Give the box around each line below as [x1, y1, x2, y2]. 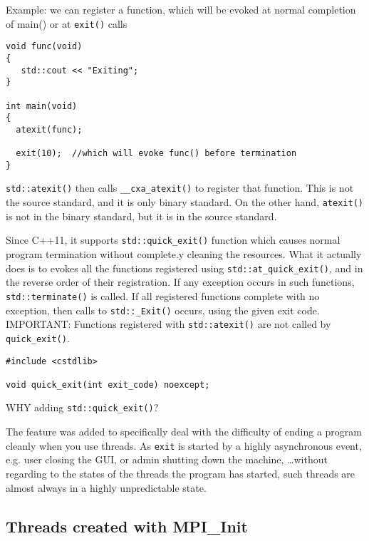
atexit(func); [16, 124, 83, 135]
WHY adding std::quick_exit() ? [6, 400, 159, 415]
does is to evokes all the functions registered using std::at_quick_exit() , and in [6, 260, 363, 275]
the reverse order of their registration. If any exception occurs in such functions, [6, 274, 355, 289]
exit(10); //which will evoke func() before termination [16, 148, 297, 159]
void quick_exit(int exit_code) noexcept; [6, 379, 210, 390]
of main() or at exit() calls [6, 16, 128, 31]
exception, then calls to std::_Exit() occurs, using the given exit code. [6, 302, 320, 317]
